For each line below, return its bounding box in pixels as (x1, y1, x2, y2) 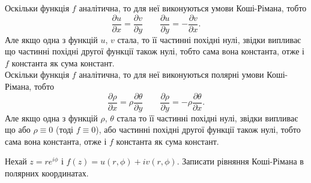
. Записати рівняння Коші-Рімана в (177, 155, 304, 167)
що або (5, 123, 31, 136)
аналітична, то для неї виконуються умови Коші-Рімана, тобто (79, 2, 307, 14)
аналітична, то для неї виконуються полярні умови (79, 68, 264, 81)
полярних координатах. (5, 167, 89, 179)
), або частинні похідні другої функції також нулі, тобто (95, 123, 301, 136)
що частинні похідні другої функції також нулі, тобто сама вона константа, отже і (5, 45, 304, 57)
